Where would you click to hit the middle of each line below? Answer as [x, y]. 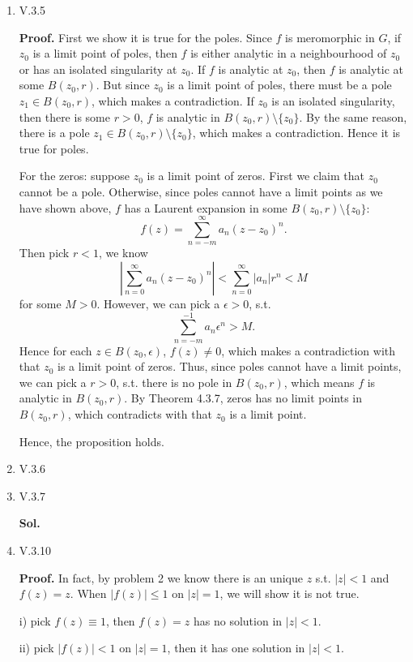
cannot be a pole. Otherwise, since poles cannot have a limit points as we [201, 191]
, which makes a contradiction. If [172, 100]
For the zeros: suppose [75, 176]
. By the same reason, [353, 116]
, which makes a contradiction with [309, 350]
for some [40, 303]
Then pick [44, 253]
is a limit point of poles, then [105, 53]
